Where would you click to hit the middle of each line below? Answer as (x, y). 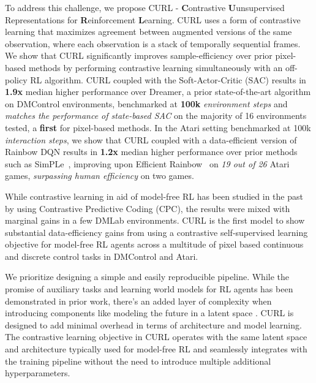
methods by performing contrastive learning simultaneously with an (156, 67)
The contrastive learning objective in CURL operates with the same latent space (156, 337)
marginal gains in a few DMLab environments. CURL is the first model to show (155, 220)
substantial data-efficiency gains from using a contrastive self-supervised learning (156, 232)
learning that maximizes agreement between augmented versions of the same (149, 32)
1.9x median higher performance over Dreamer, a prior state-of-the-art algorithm (158, 92)
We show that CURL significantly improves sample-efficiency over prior (139, 55)
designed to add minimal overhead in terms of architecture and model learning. (153, 324)
